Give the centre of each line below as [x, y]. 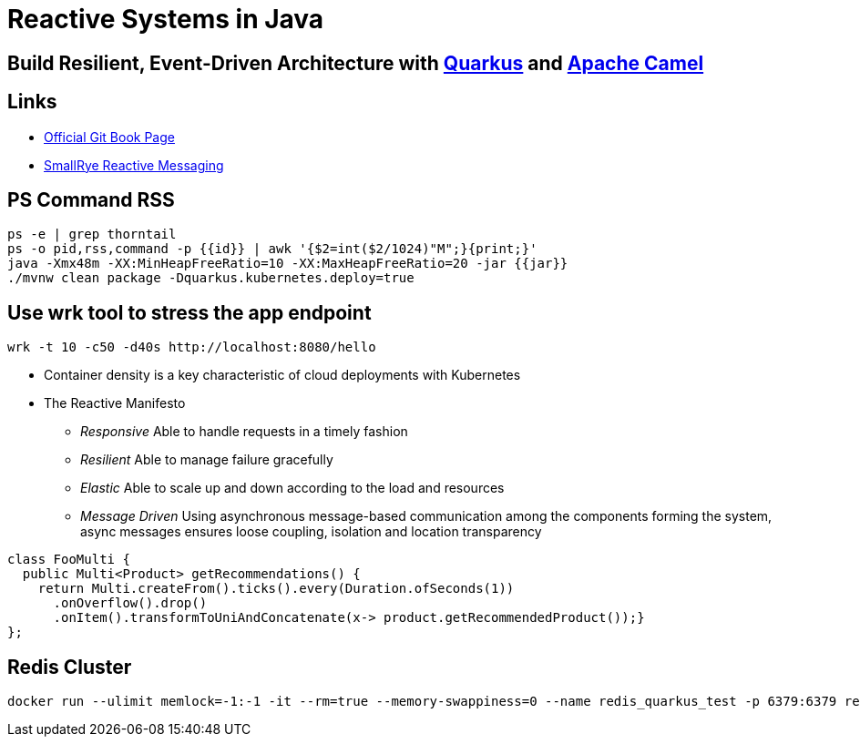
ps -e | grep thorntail [92, 234]
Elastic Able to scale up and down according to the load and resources [292, 488]
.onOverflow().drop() [130, 603]
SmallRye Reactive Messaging [134, 165]
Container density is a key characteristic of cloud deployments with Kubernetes [282, 375]
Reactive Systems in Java [166, 19]
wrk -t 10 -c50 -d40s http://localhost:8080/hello [192, 347]
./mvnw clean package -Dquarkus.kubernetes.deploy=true [211, 278]
